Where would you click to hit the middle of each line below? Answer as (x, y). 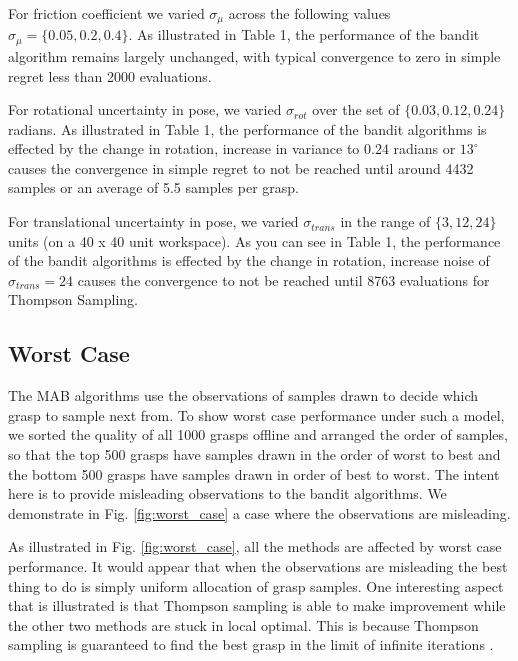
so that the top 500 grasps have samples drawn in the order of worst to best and (254, 454)
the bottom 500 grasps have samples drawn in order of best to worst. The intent (254, 473)
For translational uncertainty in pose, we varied (153, 221)
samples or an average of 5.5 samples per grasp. (154, 187)
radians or (424, 148)
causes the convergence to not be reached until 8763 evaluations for (283, 279)
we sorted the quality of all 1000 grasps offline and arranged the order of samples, (258, 434)
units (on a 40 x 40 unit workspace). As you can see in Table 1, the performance (254, 240)
